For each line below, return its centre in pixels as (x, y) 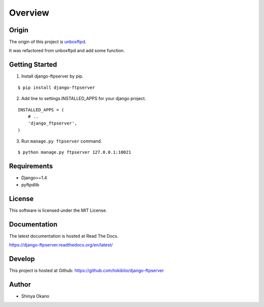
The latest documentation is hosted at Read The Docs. (64, 236)
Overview (29, 13)
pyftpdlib (30, 184)
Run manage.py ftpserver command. (62, 141)
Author (20, 284)
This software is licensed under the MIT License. (58, 210)
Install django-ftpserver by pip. (52, 76)
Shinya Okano (35, 296)
